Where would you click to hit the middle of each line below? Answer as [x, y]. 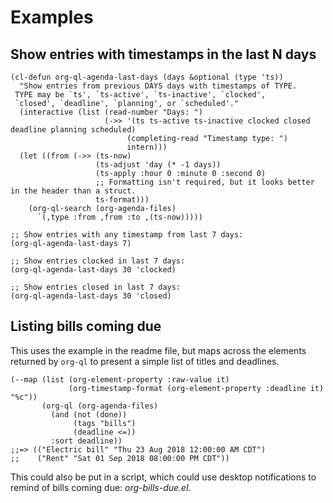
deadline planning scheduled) [73, 130]
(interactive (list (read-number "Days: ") [111, 112]
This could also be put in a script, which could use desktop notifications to [163, 477]
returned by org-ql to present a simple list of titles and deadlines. [145, 361]
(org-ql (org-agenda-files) [100, 406]
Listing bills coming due [86, 326]
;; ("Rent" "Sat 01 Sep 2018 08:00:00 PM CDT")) [120, 458]
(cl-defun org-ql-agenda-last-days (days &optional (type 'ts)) [147, 77]
